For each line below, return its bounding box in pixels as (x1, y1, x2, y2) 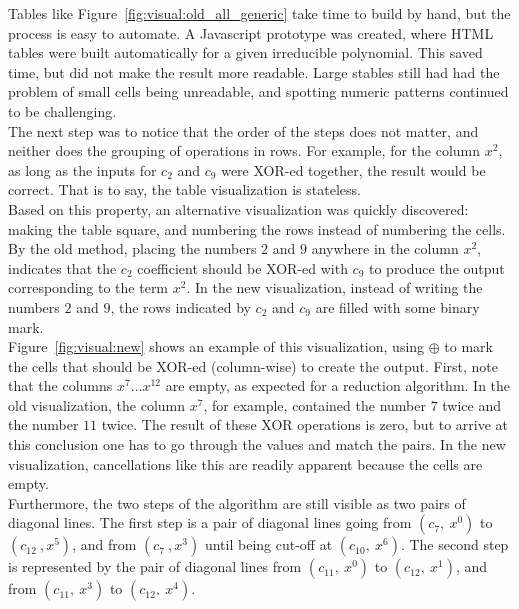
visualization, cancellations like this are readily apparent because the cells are (8, 453, 483, 474)
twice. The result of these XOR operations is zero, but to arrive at (101, 414, 509, 435)
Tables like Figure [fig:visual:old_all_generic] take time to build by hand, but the (8, 3, 511, 23)
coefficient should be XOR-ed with (137, 257, 348, 278)
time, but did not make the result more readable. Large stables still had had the (8, 61, 500, 82)
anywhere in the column (311, 238, 459, 259)
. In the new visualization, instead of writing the (186, 277, 483, 298)
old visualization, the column (8, 394, 186, 415)
